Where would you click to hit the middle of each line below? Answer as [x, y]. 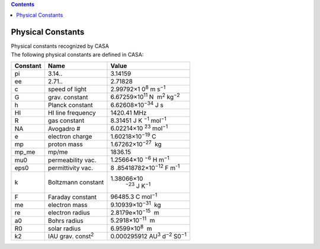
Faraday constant [72, 197]
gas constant [66, 121]
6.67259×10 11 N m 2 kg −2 [145, 96]
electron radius [69, 213]
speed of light [67, 89]
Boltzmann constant [76, 182]
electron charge [70, 136]
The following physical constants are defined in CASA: [77, 54]
